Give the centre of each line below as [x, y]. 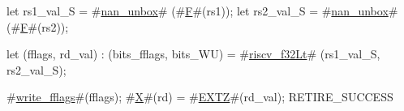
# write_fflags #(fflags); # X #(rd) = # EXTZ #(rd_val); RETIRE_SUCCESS [200, 97]
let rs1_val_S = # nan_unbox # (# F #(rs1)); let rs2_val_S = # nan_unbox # [202, 11]
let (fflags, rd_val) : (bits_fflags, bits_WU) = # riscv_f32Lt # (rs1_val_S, [193, 54]
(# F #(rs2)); [38, 26]
